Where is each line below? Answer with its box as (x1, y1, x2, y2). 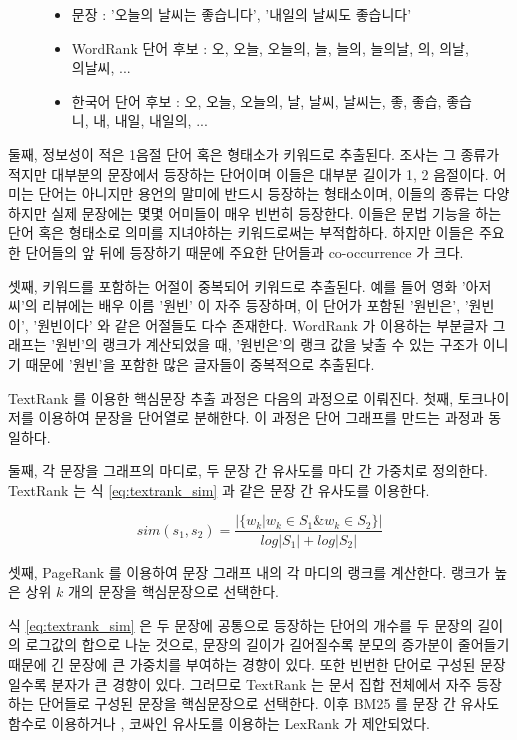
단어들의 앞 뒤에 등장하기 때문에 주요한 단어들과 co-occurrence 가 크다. (25, 241, 464, 262)
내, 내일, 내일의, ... (93, 110, 208, 131)
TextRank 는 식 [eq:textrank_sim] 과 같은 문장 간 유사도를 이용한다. (8, 479, 430, 500)
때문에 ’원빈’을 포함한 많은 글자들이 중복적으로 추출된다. (25, 353, 375, 374)
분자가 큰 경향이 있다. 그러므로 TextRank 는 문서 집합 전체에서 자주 (51, 673, 472, 694)
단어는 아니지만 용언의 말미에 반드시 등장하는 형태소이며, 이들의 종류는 (38, 183, 479, 204)
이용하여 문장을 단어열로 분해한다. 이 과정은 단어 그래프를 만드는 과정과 (38, 407, 484, 428)
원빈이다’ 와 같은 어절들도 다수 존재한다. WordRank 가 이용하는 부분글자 (37, 314, 488, 335)
